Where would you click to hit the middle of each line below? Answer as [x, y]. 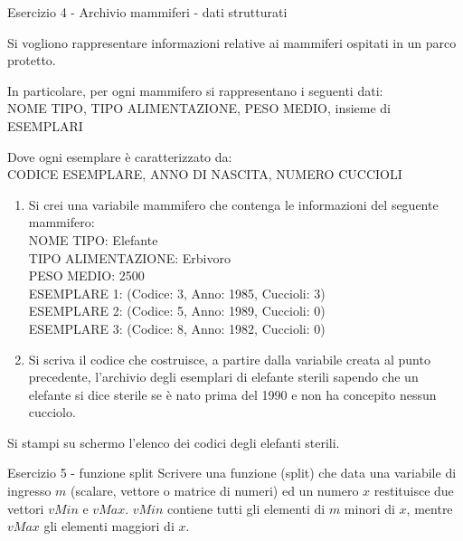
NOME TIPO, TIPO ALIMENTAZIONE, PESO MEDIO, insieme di [199, 108]
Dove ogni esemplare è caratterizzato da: [120, 156]
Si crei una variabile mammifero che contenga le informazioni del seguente [233, 204]
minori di [369, 508]
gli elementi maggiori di [109, 526]
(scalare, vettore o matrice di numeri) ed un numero [215, 491]
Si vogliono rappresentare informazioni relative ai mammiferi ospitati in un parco [232, 42]
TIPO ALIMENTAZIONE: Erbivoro [129, 257]
